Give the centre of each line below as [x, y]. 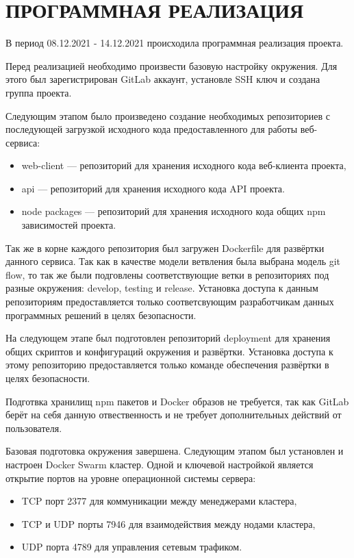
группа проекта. [39, 92]
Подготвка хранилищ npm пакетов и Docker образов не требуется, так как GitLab [177, 401]
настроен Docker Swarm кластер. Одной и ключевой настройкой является [160, 464]
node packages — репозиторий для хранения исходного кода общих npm [174, 211]
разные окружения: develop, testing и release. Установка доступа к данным [162, 288]
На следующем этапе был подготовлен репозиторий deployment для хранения [168, 338]
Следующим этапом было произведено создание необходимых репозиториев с [168, 115]
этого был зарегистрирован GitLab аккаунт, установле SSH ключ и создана [163, 79]
